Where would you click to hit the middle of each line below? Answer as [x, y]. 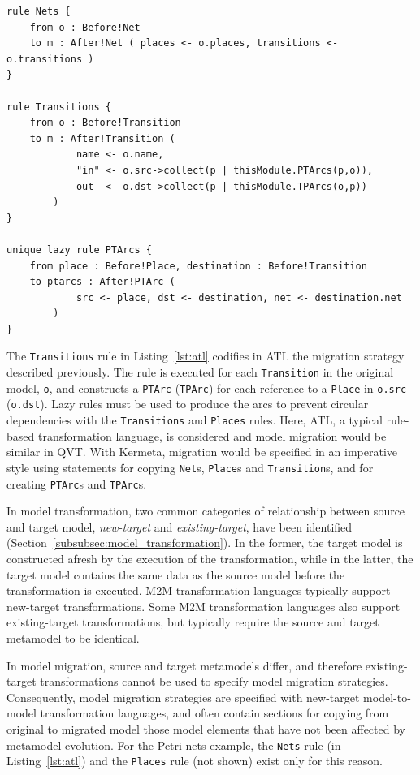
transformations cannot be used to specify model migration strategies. [214, 681]
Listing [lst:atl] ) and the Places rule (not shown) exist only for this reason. [195, 761]
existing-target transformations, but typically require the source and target [193, 622]
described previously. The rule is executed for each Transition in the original [200, 372]
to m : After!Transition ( [102, 138]
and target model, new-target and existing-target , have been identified [180, 526]
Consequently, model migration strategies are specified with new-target [183, 697]
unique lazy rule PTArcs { [79, 250]
